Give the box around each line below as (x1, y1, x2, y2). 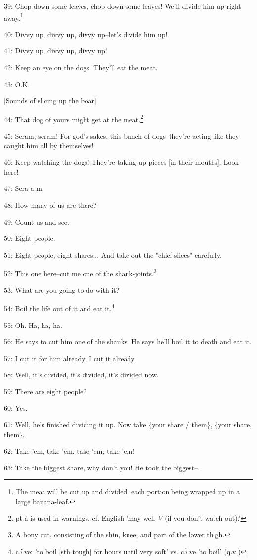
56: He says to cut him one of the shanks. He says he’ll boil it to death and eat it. (4, 336, 252, 347)
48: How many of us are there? (4, 200, 97, 210)
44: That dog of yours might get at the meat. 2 (4, 112, 144, 124)
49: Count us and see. (4, 216, 69, 227)
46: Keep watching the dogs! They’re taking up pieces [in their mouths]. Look (4, 157, 239, 167)
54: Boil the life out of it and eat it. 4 (4, 302, 115, 313)
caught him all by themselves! (4, 140, 94, 150)
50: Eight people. (4, 233, 55, 243)
